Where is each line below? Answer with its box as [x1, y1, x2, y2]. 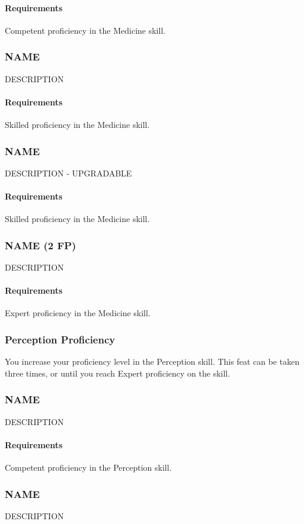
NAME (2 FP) [5, 237, 76, 252]
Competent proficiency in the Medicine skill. [5, 24, 166, 36]
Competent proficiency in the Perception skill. [5, 461, 172, 474]
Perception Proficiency [5, 332, 116, 346]
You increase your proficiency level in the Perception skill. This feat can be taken [5, 355, 300, 368]
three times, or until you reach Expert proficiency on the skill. [5, 367, 231, 379]
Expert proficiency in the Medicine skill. [5, 307, 151, 319]
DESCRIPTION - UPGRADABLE [5, 166, 132, 179]
